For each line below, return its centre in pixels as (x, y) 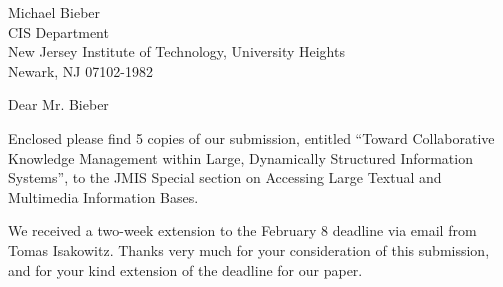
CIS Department (58, 31)
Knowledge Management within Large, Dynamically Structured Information (240, 157)
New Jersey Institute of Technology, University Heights (176, 51)
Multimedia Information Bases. (103, 196)
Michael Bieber (54, 12)
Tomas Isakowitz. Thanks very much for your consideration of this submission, (249, 249)
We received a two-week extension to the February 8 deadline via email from (242, 230)
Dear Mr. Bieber (58, 104)
